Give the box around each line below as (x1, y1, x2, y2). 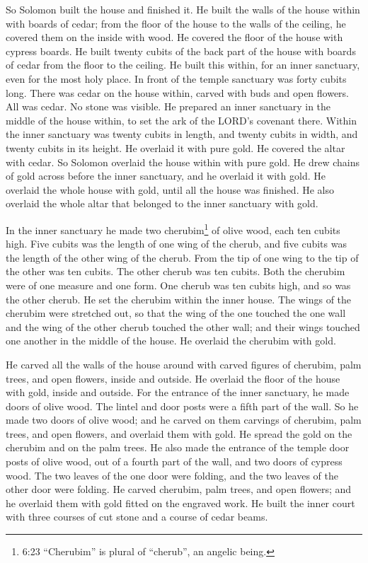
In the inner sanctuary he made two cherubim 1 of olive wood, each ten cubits (6, 220, 340, 237)
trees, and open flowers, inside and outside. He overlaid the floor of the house (6, 371, 340, 385)
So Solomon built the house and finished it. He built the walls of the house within (6, 2, 360, 16)
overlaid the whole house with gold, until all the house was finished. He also (6, 182, 334, 197)
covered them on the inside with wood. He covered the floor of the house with (6, 30, 343, 45)
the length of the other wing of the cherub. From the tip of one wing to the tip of (6, 250, 359, 265)
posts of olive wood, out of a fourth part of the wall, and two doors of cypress (6, 454, 343, 469)
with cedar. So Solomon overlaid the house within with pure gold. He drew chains (6, 154, 360, 169)
